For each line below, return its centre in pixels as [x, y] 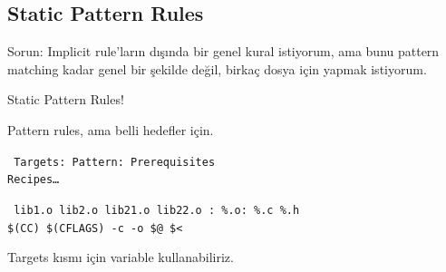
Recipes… [34, 180]
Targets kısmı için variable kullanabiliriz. [121, 257]
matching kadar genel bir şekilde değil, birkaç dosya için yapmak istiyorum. [217, 68]
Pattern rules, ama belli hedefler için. [111, 129]
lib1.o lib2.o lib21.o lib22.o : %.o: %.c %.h [157, 210]
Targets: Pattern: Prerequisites [115, 162]
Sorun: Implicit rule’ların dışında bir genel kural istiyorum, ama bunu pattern [223, 51]
